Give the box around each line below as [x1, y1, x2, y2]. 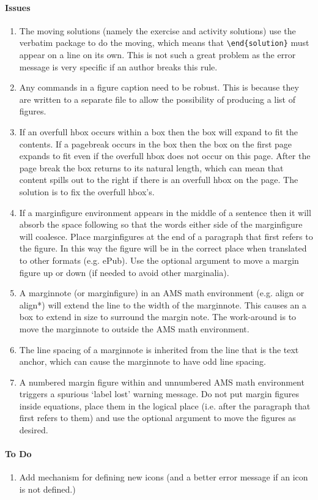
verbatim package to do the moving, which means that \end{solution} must [19, 36, 309, 49]
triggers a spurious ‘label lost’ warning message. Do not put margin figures [19, 387, 299, 400]
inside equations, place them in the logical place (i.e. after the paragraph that [19, 399, 311, 412]
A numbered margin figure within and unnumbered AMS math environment [19, 375, 305, 388]
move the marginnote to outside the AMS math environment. [19, 322, 250, 335]
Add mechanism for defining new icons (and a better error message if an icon [19, 471, 308, 483]
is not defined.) [19, 483, 76, 496]
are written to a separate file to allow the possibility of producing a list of [19, 92, 295, 105]
